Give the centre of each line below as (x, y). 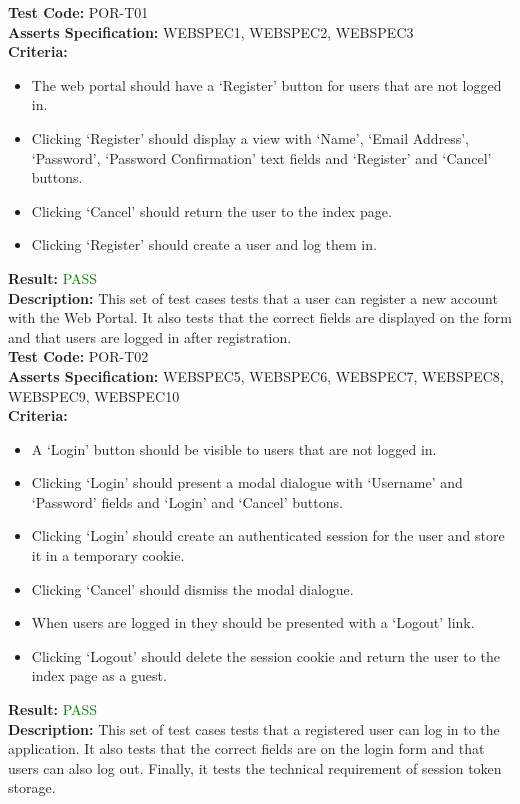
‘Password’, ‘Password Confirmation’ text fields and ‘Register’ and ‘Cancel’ (261, 157)
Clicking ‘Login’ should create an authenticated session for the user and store (268, 535)
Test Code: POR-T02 (78, 356)
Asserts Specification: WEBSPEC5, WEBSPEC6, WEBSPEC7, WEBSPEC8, (256, 375)
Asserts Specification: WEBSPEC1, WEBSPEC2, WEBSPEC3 (211, 31)
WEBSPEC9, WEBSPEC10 (94, 395)
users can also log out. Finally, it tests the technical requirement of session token (255, 767)
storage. (32, 787)
